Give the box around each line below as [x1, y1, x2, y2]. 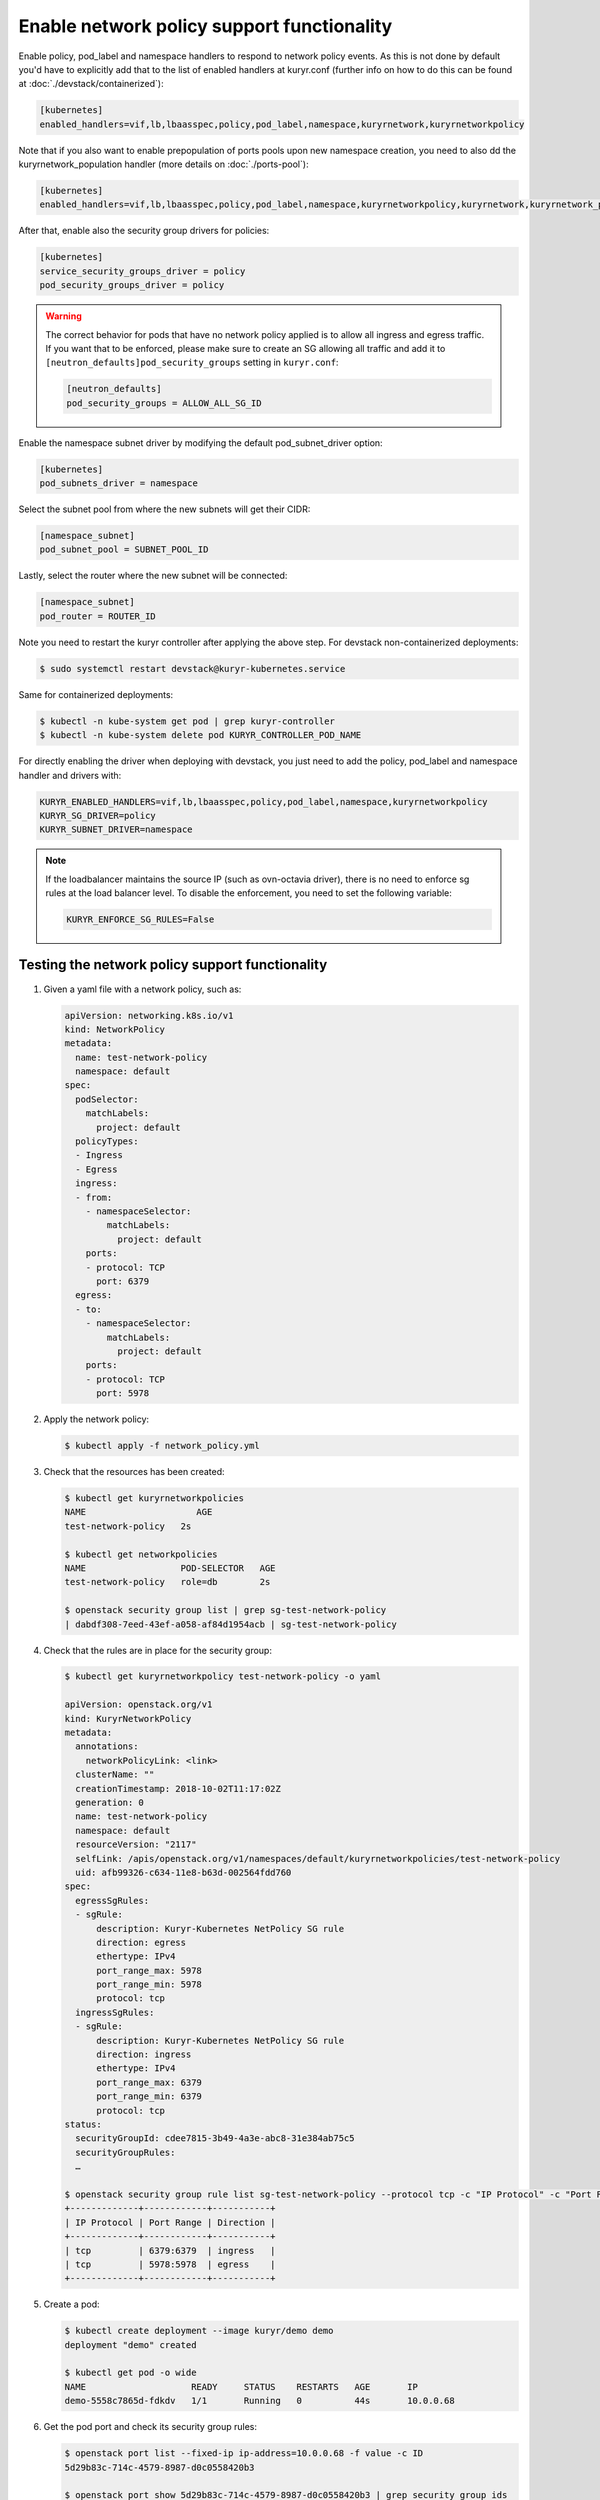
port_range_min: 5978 [96, 1979, 202, 1990]
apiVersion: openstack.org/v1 [64, 1699, 213, 1710]
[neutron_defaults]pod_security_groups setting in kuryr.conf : [45, 356, 339, 369]
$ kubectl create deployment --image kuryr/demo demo [64, 2325, 334, 2337]
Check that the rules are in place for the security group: [43, 1644, 272, 1656]
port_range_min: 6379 [96, 2091, 202, 2102]
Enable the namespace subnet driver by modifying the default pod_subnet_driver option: [18, 436, 384, 449]
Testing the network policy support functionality [18, 956, 328, 974]
